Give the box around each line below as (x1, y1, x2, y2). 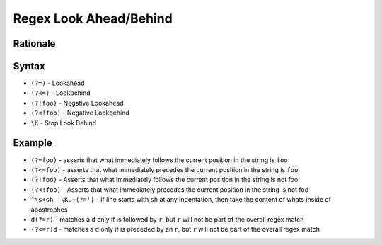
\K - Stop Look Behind (30, 118, 97, 127)
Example (13, 137, 52, 149)
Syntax (13, 60, 45, 72)
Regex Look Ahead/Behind (13, 11, 173, 26)
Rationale (13, 38, 56, 50)
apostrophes (30, 205, 68, 214)
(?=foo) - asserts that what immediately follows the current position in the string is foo (30, 156, 288, 164)
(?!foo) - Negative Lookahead (30, 98, 124, 107)
